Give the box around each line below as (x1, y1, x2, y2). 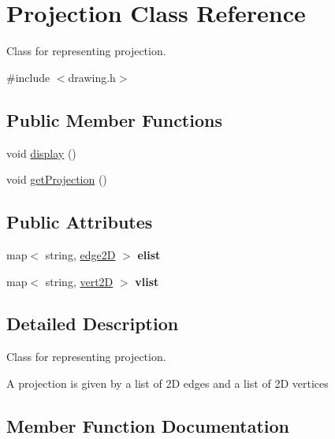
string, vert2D (45, 273, 114, 289)
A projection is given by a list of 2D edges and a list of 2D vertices (6, 374, 329, 391)
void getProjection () (6, 171, 107, 188)
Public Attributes (6, 210, 153, 234)
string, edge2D (45, 246, 116, 262)
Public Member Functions (6, 107, 222, 132)
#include (6, 69, 50, 85)
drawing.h (68, 69, 116, 85)
